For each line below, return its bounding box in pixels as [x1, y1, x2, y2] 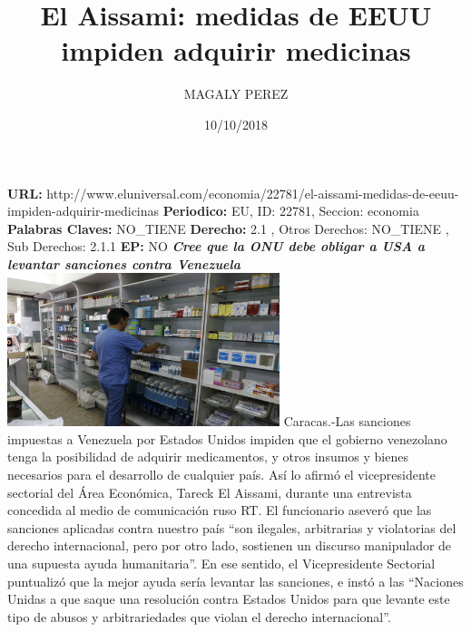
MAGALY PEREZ [183, 84, 289, 103]
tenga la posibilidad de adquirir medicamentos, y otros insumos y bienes [7, 447, 408, 466]
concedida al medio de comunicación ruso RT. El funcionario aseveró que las [7, 501, 432, 520]
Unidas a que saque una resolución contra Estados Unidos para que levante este [7, 589, 450, 608]
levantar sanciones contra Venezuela [7, 254, 240, 273]
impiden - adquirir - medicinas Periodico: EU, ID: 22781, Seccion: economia [7, 201, 419, 220]
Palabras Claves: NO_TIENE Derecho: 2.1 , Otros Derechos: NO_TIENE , [7, 219, 449, 238]
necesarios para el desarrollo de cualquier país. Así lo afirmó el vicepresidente [7, 465, 437, 483]
